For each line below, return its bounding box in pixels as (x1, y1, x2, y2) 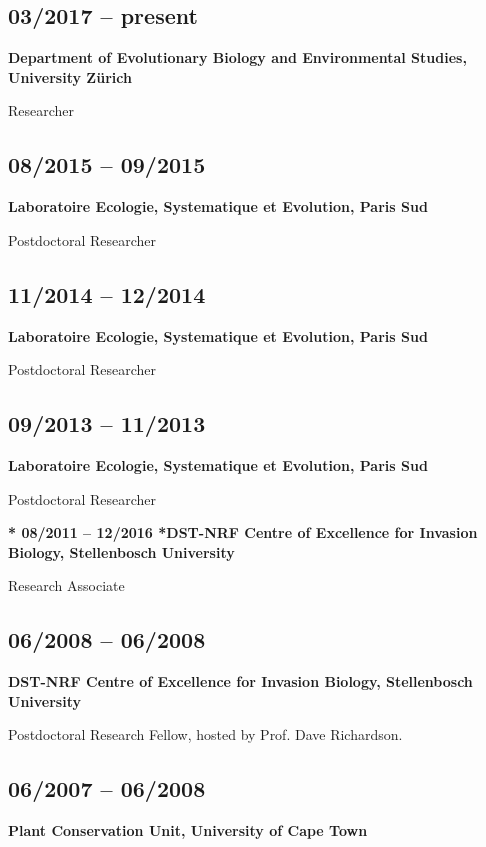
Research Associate (8, 575, 125, 596)
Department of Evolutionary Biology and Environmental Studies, (8, 47, 467, 68)
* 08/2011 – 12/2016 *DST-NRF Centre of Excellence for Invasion (8, 522, 478, 543)
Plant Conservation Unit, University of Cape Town (8, 820, 368, 841)
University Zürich (8, 66, 132, 87)
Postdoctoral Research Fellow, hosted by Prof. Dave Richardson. (8, 724, 403, 745)
